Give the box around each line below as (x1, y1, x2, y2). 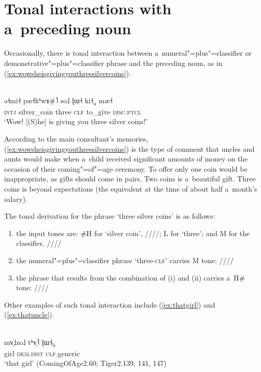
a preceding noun (4, 18, 132, 39)
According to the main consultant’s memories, (4, 133, 148, 144)
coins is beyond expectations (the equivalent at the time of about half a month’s (4, 183, 257, 194)
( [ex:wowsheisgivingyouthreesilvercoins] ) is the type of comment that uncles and (4, 143, 255, 154)
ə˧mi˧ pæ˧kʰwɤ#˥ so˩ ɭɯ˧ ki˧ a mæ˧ (4, 95, 113, 107)
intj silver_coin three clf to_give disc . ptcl (4, 106, 141, 117)
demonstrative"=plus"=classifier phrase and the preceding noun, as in (4, 57, 223, 68)
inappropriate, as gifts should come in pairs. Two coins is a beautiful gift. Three (4, 173, 256, 184)
